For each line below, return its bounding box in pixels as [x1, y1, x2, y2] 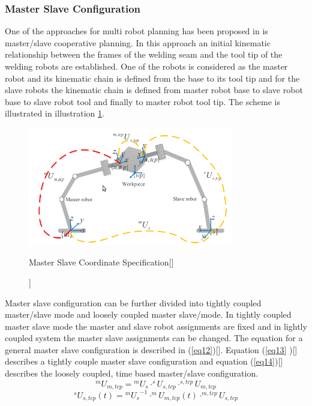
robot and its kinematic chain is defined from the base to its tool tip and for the [5, 71, 300, 84]
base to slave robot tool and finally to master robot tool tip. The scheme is [5, 95, 280, 108]
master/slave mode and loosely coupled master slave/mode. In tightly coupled [5, 308, 292, 321]
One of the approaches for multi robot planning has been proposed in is [5, 25, 268, 37]
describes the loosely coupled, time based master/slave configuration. [5, 367, 259, 380]
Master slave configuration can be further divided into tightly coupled [5, 296, 262, 309]
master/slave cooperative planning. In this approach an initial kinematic [5, 36, 271, 49]
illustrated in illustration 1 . [5, 107, 104, 120]
